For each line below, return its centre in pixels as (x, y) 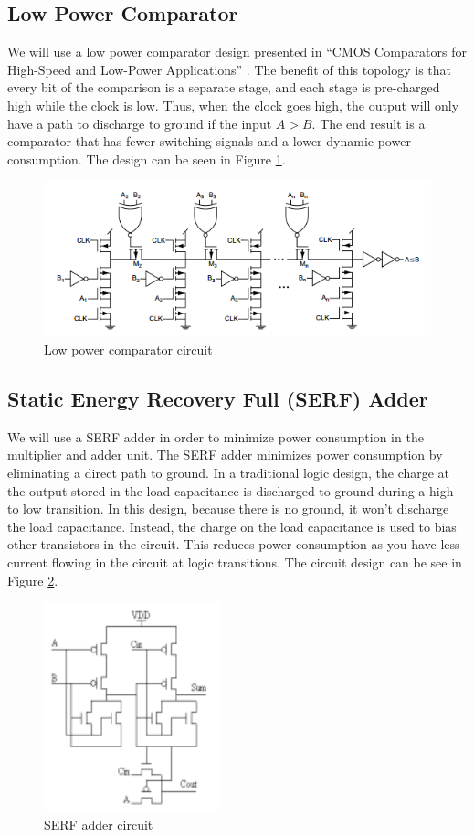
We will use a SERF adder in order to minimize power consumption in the (216, 436)
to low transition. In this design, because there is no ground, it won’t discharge (228, 509)
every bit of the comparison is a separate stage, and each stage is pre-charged (224, 87)
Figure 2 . (33, 580)
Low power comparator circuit (128, 349)
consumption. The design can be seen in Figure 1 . (147, 159)
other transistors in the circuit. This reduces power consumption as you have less (234, 544)
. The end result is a (369, 123)
